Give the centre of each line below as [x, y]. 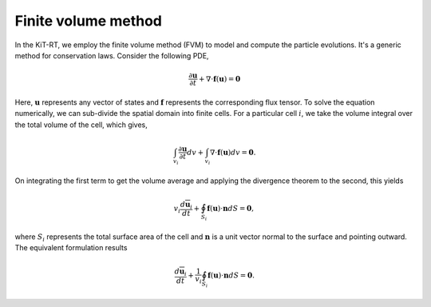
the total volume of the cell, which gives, [81, 125]
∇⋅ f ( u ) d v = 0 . [233, 152]
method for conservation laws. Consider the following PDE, [112, 55]
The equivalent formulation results [71, 248]
